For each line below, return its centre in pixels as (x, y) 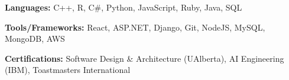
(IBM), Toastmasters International (68, 70)
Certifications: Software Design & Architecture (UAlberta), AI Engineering (144, 58)
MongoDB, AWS (35, 39)
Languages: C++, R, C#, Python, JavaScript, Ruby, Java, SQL (124, 7)
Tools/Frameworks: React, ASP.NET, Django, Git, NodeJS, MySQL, (135, 27)
